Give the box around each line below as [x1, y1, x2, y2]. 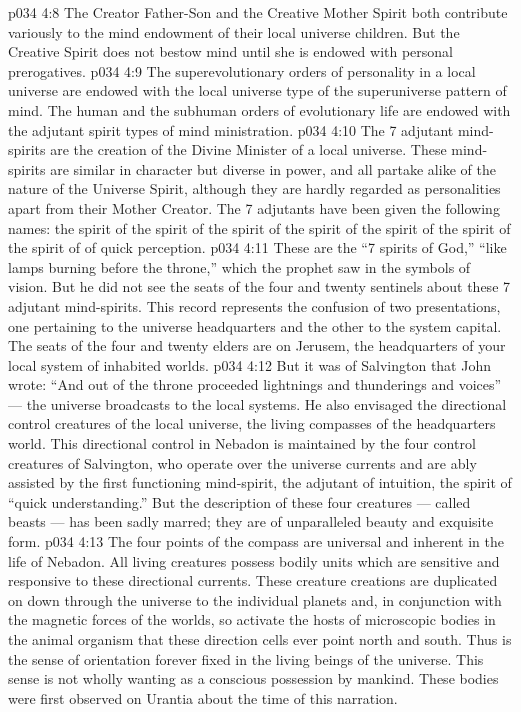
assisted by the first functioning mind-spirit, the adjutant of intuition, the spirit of [8, 472, 512, 493]
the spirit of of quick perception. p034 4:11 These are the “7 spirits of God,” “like [8, 237, 507, 258]
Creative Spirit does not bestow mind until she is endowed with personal [8, 41, 454, 62]
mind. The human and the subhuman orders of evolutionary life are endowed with [8, 99, 511, 120]
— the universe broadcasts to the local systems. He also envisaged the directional [8, 393, 507, 414]
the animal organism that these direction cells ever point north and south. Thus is [8, 629, 512, 649]
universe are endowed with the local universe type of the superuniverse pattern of [8, 80, 507, 101]
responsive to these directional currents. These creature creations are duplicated [8, 570, 498, 591]
